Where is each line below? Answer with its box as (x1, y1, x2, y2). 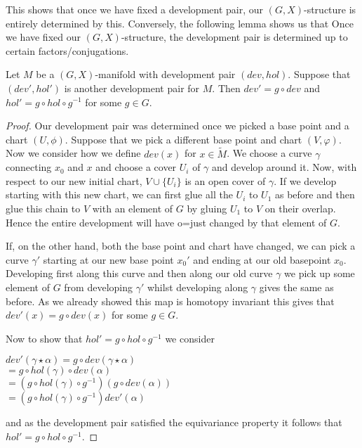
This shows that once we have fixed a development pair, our (6, 2, 263, 16)
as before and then (274, 187, 355, 202)
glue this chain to (6, 200, 81, 215)
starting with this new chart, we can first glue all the (6, 187, 233, 202)
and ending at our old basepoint (193, 252, 331, 267)
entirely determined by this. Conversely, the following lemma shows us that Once (6, 15, 354, 30)
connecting (6, 160, 52, 174)
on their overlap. (264, 200, 336, 215)
